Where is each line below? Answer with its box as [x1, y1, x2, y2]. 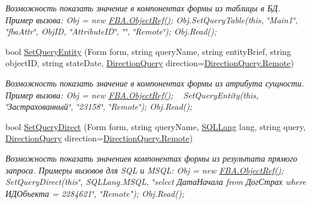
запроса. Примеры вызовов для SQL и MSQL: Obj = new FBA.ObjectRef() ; [5, 163, 284, 176]
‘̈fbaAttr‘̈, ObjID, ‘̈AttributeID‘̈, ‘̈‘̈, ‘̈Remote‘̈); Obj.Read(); [5, 25, 217, 38]
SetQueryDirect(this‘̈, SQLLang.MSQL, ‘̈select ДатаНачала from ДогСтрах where [5, 175, 306, 188]
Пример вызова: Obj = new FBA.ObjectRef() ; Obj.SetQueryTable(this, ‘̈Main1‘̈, [5, 13, 298, 26]
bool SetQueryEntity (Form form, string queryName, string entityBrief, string [5, 45, 291, 57]
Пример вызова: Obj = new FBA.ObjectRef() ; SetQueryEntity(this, [5, 88, 259, 101]
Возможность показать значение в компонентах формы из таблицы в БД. [5, 2, 280, 14]
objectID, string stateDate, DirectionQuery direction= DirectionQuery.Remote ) [5, 57, 294, 69]
